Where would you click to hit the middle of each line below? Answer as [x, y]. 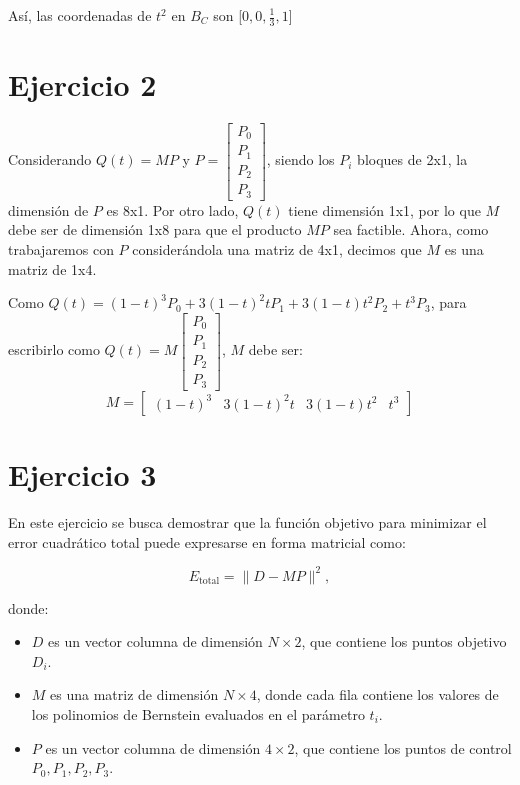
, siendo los [300, 159]
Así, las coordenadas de [80, 15]
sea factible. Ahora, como [411, 229]
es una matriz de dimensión [134, 694]
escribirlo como [54, 349]
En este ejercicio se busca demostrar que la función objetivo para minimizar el [247, 521]
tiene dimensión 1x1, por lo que [384, 209]
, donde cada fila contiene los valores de [377, 694]
